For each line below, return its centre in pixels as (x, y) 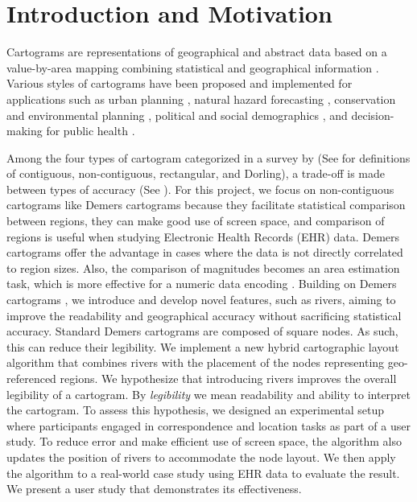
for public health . (91, 131)
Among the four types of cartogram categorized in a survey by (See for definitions (208, 157)
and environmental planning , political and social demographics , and (177, 115)
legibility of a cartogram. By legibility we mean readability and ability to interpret (209, 394)
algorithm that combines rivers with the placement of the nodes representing (196, 362)
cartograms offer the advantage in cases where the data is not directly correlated (205, 252)
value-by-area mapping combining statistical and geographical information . (193, 67)
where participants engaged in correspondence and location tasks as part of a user (208, 425)
